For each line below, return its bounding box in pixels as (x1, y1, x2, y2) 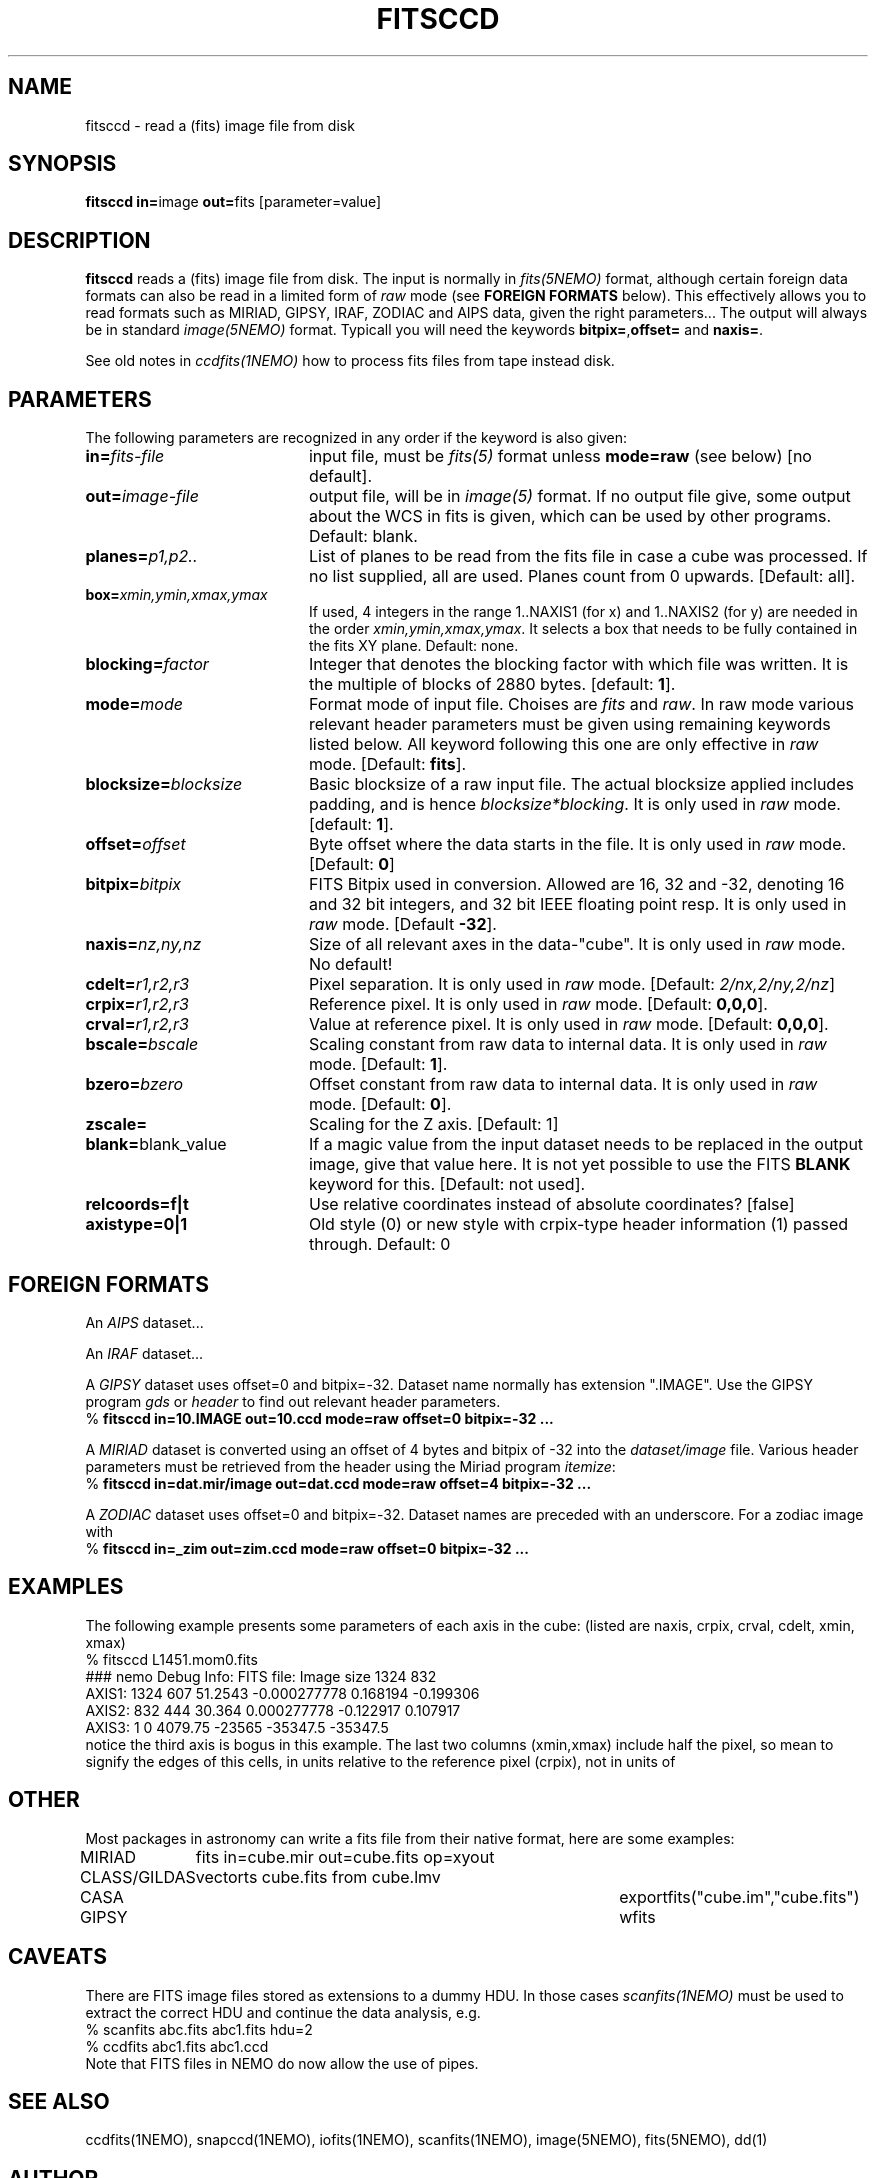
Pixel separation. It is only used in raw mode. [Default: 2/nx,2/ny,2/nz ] (308, 974, 835, 995)
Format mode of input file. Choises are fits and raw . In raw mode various (308, 694, 854, 715)
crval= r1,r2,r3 (85, 1014, 189, 1035)
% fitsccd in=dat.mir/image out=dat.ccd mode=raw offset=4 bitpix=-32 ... (85, 1474, 592, 1492)
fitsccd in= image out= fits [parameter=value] (85, 193, 382, 211)
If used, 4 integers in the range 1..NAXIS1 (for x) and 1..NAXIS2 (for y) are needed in (309, 603, 858, 621)
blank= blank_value (85, 1134, 227, 1155)
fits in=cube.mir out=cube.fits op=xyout (195, 1846, 495, 1867)
